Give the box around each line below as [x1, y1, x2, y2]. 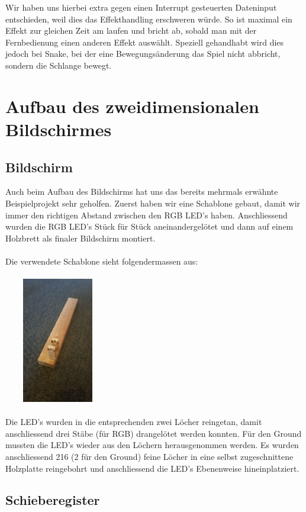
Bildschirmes [5, 117, 112, 141]
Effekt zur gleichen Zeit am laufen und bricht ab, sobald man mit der [5, 24, 257, 37]
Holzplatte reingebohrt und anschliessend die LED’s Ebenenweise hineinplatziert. [5, 462, 299, 474]
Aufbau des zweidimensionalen [5, 94, 259, 118]
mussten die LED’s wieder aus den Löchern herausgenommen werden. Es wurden [5, 439, 299, 451]
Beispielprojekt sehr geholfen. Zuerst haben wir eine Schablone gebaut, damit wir [5, 197, 301, 209]
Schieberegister [5, 491, 100, 509]
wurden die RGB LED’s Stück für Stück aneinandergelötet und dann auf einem [5, 220, 294, 233]
